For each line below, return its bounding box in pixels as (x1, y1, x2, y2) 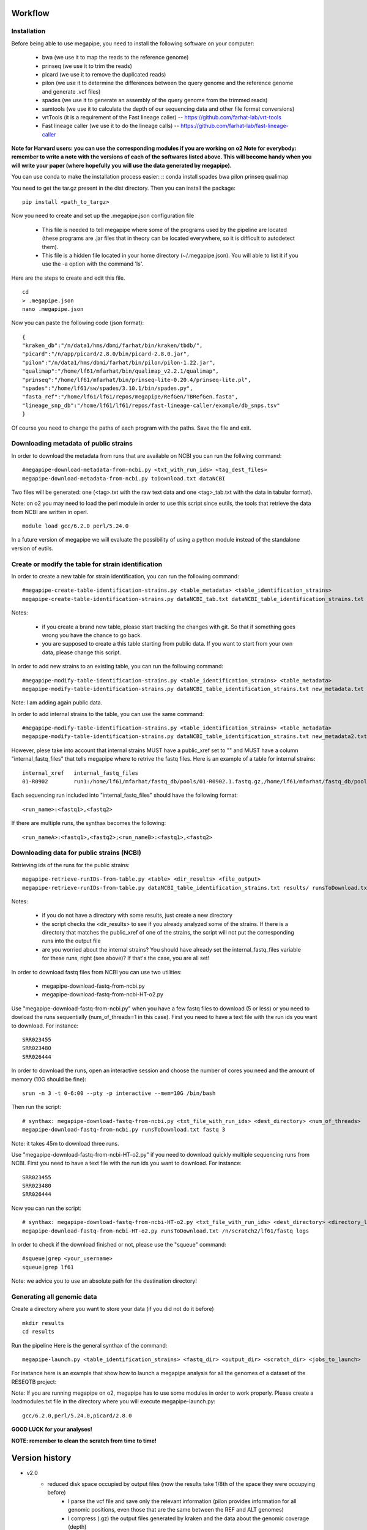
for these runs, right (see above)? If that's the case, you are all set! (42, 955, 210, 962)
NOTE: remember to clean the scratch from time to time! (11, 1437, 157, 1444)
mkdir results (22, 1319, 64, 1326)
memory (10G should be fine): (11, 1075, 87, 1083)
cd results (22, 1328, 55, 1335)
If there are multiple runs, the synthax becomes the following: (11, 819, 166, 827)
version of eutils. (11, 545, 54, 552)
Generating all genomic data (11, 1292, 97, 1300)
